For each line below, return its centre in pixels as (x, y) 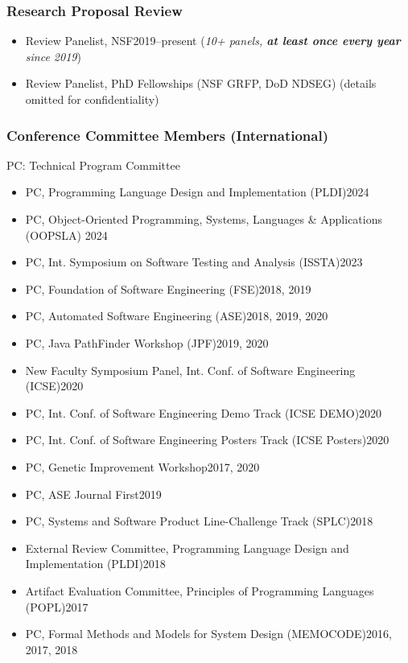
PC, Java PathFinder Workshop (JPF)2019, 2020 (147, 342)
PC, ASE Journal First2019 (93, 494)
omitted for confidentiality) (92, 99)
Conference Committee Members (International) (168, 135)
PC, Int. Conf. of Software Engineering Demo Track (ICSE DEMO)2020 (204, 412)
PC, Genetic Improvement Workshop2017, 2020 (142, 466)
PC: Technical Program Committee (93, 165)
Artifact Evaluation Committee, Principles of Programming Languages (200, 590)
